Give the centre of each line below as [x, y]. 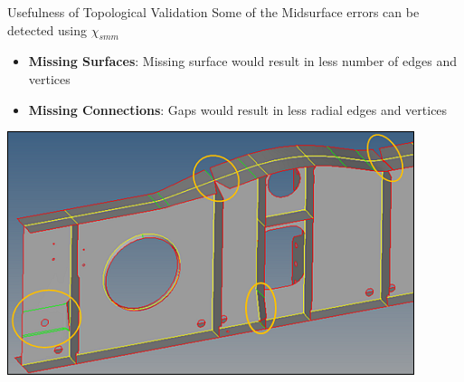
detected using [47, 29]
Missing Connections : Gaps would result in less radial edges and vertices [238, 109]
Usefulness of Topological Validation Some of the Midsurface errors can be [213, 12]
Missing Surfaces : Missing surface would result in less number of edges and [242, 61]
